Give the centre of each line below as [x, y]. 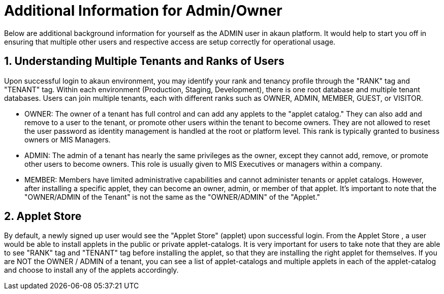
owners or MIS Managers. [68, 139]
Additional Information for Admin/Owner [143, 11]
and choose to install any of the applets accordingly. [91, 270]
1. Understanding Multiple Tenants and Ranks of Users [144, 61]
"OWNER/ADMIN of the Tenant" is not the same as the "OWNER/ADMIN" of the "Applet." [172, 197]
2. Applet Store [43, 216]
